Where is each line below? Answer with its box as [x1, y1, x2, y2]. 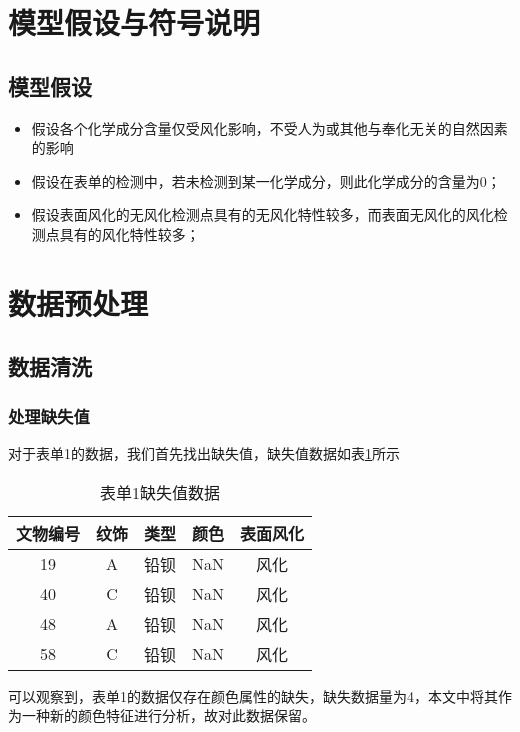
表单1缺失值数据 [100, 480, 221, 504]
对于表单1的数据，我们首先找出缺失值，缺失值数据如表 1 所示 [8, 442, 400, 463]
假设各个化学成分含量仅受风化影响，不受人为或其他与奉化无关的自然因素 [31, 117, 508, 138]
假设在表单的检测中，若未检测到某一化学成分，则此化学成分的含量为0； [31, 170, 501, 191]
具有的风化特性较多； [59, 223, 200, 244]
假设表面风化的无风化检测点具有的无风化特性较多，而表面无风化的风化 [31, 204, 494, 225]
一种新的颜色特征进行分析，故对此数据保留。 [21, 705, 316, 726]
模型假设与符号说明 [8, 2, 261, 43]
